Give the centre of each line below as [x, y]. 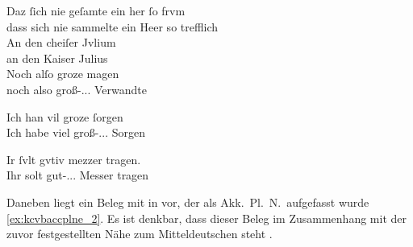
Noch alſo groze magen [63, 74]
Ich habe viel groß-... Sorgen [76, 132]
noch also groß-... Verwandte [77, 89]
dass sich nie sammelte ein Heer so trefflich [113, 26]
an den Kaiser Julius [57, 58]
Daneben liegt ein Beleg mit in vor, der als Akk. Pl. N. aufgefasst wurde [188, 202]
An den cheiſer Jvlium [61, 42]
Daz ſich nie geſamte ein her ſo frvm [96, 10]
